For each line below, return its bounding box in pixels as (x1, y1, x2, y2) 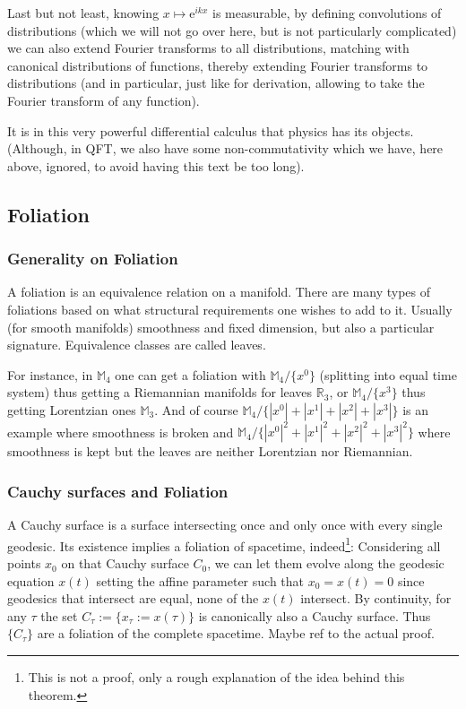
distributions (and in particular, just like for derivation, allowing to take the (7, 73, 425, 92)
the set (40, 606, 78, 625)
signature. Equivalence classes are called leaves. (7, 335, 266, 354)
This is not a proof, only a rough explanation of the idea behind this (28, 668, 405, 687)
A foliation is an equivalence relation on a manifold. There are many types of (7, 282, 430, 301)
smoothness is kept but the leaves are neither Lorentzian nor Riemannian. (7, 442, 413, 461)
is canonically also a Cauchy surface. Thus (198, 606, 431, 625)
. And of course (154, 400, 238, 419)
